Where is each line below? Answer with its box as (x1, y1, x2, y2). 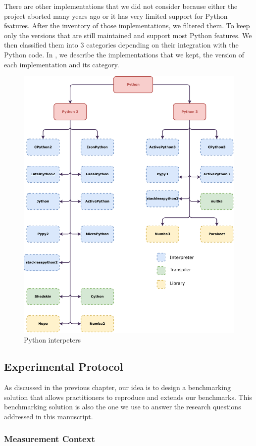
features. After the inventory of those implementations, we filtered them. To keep (4, 20, 250, 31)
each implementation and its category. (4, 59, 119, 69)
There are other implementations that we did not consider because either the (4, 1, 238, 11)
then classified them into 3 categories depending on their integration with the (4, 40, 239, 50)
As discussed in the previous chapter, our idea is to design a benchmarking (4, 382, 231, 393)
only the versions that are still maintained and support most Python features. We (4, 30, 252, 40)
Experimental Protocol (4, 359, 123, 374)
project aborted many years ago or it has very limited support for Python (4, 10, 228, 21)
